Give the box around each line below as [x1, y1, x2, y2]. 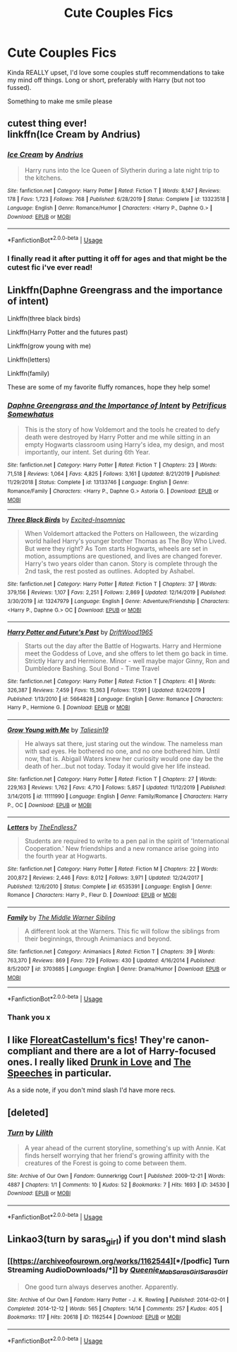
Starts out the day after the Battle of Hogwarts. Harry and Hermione [24, 642, 222, 651]
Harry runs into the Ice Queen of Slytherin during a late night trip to [24, 166, 220, 174]
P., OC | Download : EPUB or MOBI [7, 801, 92, 808]
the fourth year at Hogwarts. [24, 852, 107, 861]
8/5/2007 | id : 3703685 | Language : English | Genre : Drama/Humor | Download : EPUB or [7, 966, 227, 973]
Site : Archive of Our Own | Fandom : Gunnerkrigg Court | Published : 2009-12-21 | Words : [7, 1173, 226, 1180]
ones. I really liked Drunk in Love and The [7, 1056, 192, 1068]
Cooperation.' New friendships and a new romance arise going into [24, 844, 219, 853]
